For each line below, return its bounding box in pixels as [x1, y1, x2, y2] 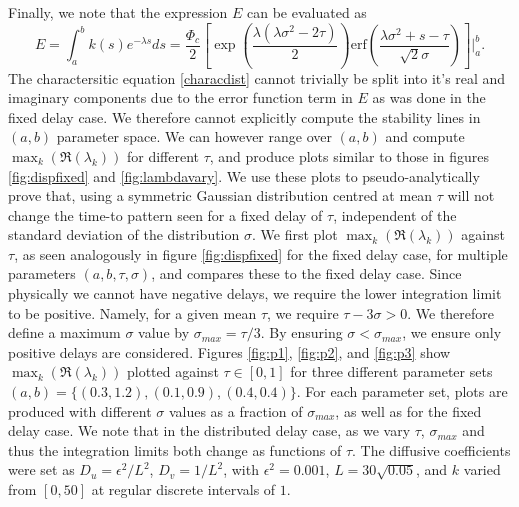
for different [126, 145, 199, 166]
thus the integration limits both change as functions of [8, 439, 342, 460]
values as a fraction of [168, 400, 303, 421]
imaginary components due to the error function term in [8, 87, 353, 108]
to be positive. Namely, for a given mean [8, 302, 257, 323]
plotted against [126, 361, 219, 382]
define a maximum [8, 322, 121, 343]
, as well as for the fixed [335, 400, 482, 421]
